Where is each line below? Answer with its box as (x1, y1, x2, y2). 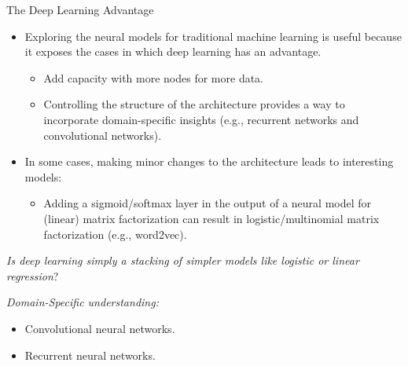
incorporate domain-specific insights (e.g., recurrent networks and (43, 111, 359, 127)
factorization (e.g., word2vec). (43, 225, 187, 242)
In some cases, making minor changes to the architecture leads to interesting (24, 153, 394, 170)
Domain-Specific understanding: (6, 294, 159, 310)
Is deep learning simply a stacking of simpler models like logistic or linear (6, 252, 359, 269)
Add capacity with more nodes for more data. (43, 69, 264, 86)
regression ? (6, 267, 59, 284)
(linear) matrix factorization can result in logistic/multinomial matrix (43, 210, 380, 226)
